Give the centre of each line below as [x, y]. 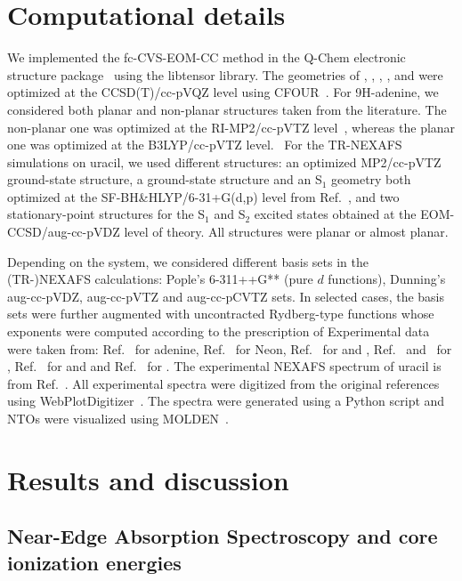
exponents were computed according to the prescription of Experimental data [219, 331]
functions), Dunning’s [387, 279]
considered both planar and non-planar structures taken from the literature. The [227, 109]
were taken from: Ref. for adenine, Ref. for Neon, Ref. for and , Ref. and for [230, 348]
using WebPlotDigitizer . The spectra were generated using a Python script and [226, 401]
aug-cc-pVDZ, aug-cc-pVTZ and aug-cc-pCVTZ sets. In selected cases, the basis [226, 296]
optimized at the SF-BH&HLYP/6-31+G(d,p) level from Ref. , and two [203, 196]
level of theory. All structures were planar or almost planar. [286, 232]
